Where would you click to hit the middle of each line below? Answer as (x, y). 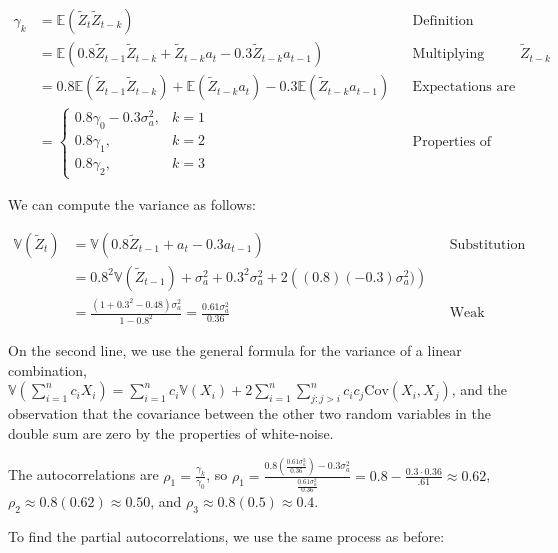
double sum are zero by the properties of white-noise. (171, 432)
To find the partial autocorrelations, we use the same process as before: (226, 536)
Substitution (487, 244)
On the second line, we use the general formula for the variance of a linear (235, 350)
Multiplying (448, 54)
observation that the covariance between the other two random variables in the (249, 413)
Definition (443, 21)
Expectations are (464, 87)
